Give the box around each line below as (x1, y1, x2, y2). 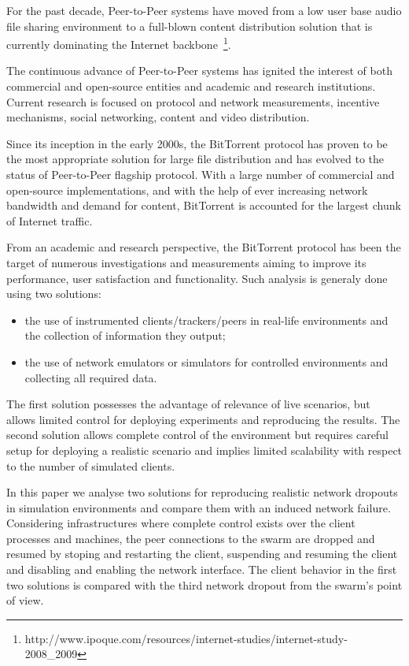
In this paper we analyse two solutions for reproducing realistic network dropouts (6, 484, 398, 500)
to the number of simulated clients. (6, 457, 175, 474)
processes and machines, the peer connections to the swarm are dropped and (6, 530, 375, 546)
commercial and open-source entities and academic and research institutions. (6, 78, 376, 95)
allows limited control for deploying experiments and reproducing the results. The (6, 411, 400, 427)
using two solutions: (6, 285, 101, 302)
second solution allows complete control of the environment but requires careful (6, 426, 389, 443)
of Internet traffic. (6, 212, 93, 229)
